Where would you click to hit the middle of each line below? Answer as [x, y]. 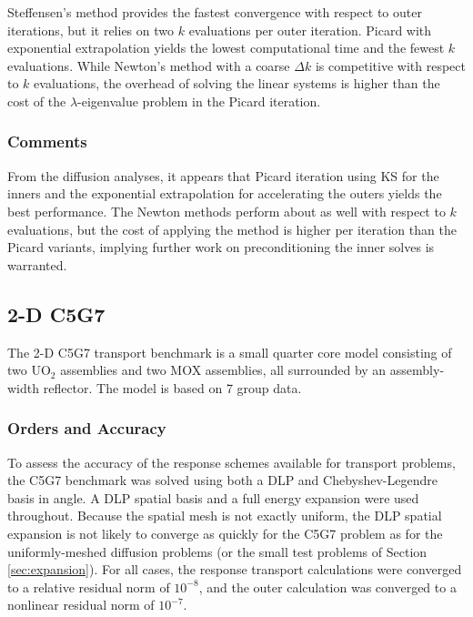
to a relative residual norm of [89, 587]
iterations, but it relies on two [91, 30]
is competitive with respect [390, 65]
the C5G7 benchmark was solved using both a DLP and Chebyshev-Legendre [222, 480]
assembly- [417, 370]
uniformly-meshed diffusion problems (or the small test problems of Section [217, 551]
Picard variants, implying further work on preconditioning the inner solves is [221, 247]
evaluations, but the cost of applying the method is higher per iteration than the [232, 229]
